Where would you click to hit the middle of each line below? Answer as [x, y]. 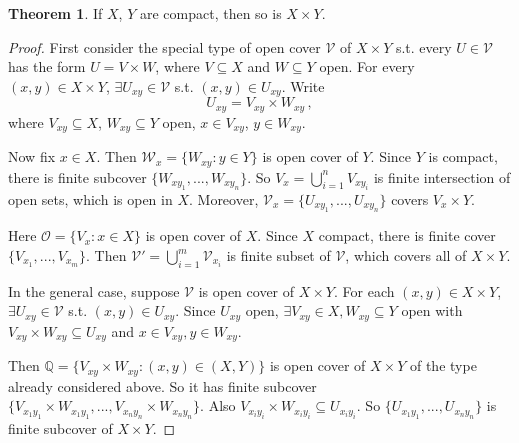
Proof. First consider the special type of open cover [164, 46]
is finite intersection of [442, 176]
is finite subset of [278, 255]
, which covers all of [406, 255]
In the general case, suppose [94, 290]
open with [432, 310]
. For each [364, 290]
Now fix [32, 156]
